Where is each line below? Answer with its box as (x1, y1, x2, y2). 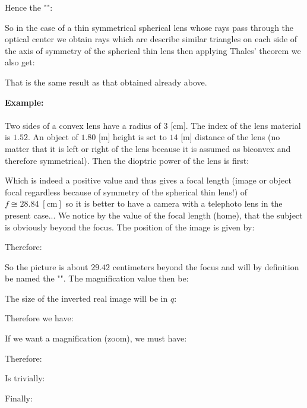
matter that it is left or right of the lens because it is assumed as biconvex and (5, 142, 291, 154)
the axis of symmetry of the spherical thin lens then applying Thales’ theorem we (5, 44, 301, 56)
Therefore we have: (5, 312, 74, 324)
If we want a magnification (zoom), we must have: (5, 332, 187, 344)
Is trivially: (5, 372, 45, 384)
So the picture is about (5, 260, 88, 273)
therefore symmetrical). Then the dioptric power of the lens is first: (5, 154, 249, 166)
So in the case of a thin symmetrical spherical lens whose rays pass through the (5, 21, 294, 33)
